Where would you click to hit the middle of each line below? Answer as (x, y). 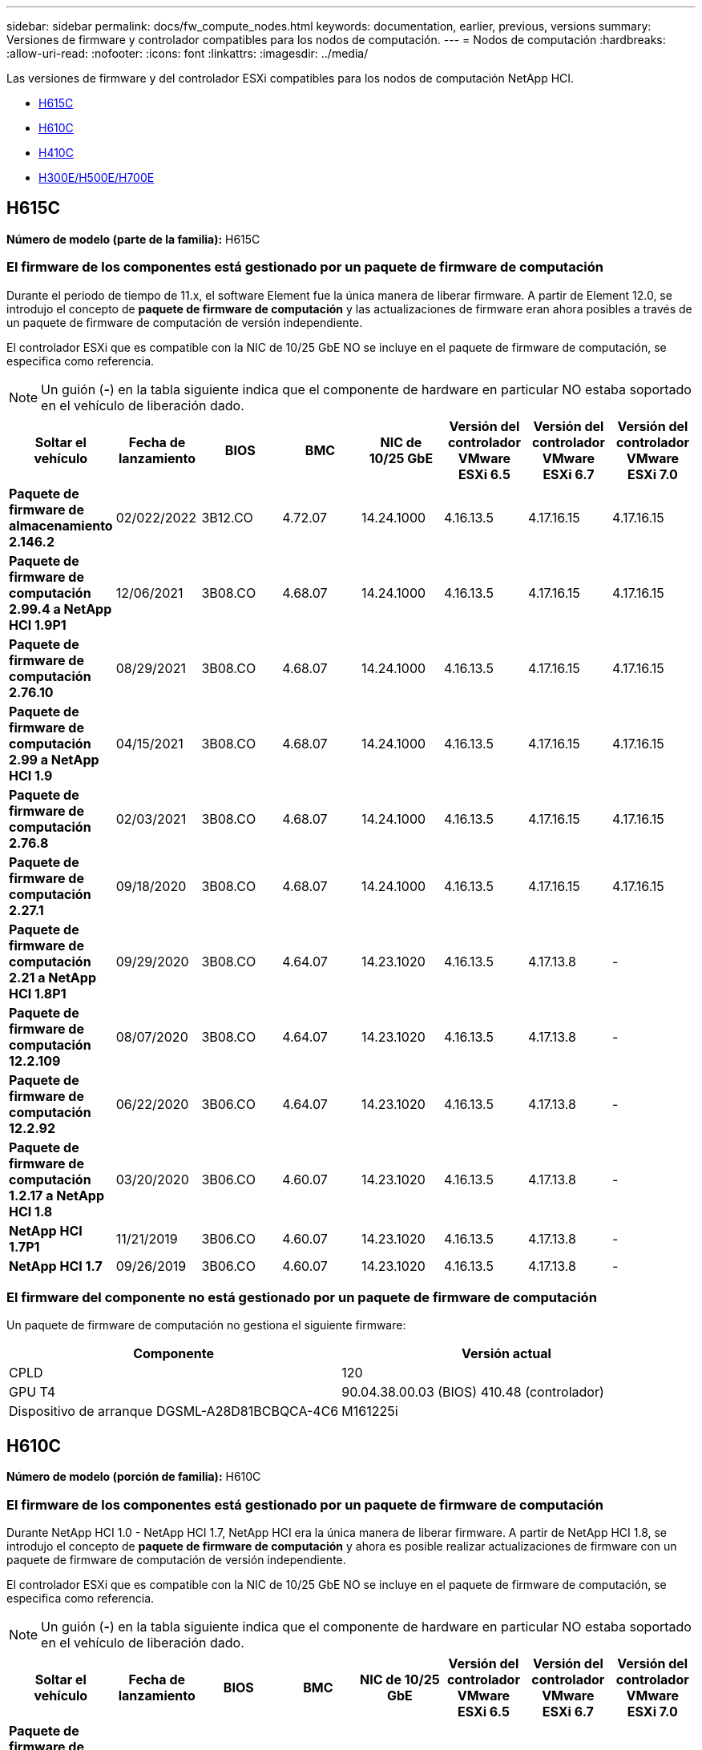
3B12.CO (227, 517)
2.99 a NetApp (54, 759)
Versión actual (506, 1354)
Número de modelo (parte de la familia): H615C (133, 239)
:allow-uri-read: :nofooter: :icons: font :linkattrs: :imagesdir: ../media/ (188, 53)
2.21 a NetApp (52, 977)
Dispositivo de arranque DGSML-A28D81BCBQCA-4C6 (174, 1411)
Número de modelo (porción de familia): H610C (134, 1477)
